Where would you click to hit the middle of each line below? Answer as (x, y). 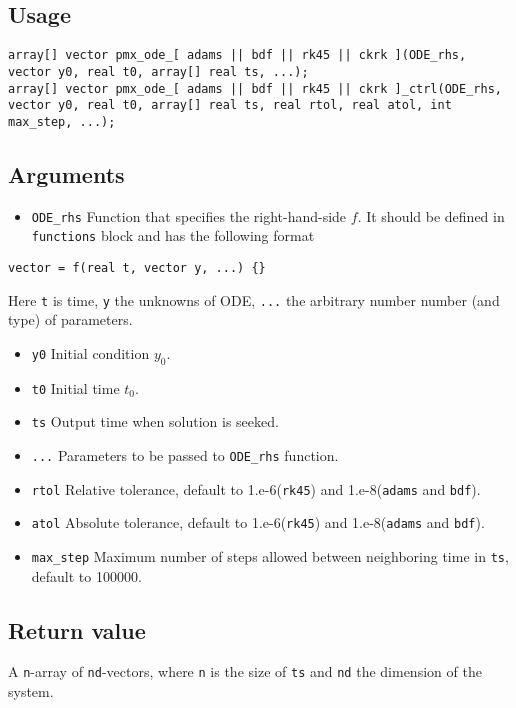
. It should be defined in (431, 215)
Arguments (66, 173)
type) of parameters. (70, 319)
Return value (77, 629)
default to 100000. (86, 575)
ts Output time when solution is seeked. (155, 421)
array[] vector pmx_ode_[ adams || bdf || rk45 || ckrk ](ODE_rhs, (237, 55)
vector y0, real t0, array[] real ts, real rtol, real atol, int (230, 105)
